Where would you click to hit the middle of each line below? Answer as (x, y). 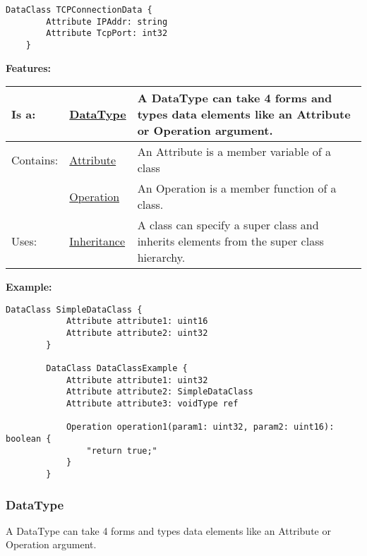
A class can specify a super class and (228, 225)
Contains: (35, 159)
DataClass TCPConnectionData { (79, 10)
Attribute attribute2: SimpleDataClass (160, 392)
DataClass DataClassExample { (117, 369)
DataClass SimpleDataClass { (74, 309)
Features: (29, 67)
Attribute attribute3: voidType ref (152, 404)
